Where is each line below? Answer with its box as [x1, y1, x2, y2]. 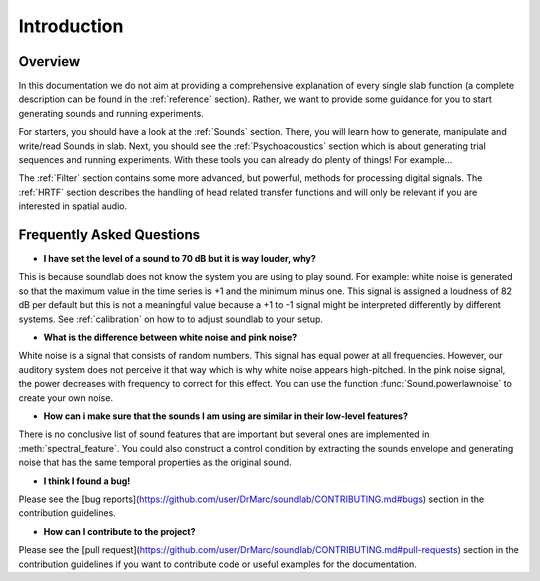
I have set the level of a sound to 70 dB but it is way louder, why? [43, 253, 317, 265]
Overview [18, 53, 81, 70]
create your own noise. [18, 391, 114, 404]
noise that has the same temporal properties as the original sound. [18, 456, 292, 469]
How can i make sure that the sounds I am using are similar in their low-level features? [43, 410, 409, 422]
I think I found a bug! [43, 475, 131, 487]
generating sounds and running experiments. [18, 107, 204, 119]
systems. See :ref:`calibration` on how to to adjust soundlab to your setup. [18, 313, 324, 325]
